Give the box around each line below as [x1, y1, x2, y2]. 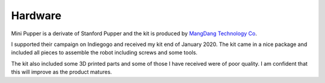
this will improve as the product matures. [11, 69, 113, 76]
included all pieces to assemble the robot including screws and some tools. [11, 49, 198, 56]
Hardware [11, 9, 61, 22]
